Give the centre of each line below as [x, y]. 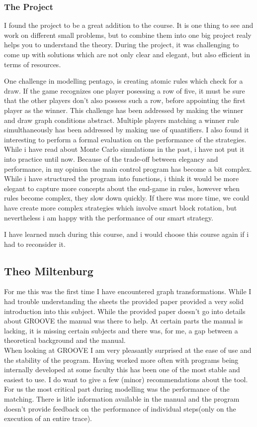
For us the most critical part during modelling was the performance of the [117, 389]
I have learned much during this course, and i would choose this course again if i [127, 234]
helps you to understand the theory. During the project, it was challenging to [122, 45]
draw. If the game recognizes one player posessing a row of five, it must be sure [125, 90]
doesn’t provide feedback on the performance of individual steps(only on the [120, 408]
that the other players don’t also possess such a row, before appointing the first [125, 100]
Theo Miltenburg [49, 270]
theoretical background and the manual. [65, 340]
